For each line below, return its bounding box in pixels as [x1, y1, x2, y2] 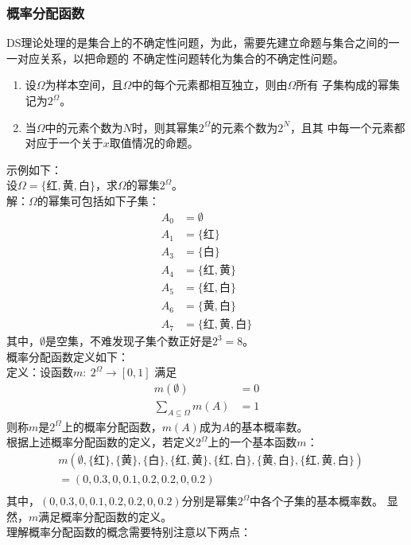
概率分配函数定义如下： [6, 348, 129, 364]
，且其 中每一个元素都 [289, 119, 405, 135]
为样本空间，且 [45, 76, 123, 93]
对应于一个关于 [25, 134, 103, 151]
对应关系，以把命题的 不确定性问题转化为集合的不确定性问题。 [17, 49, 344, 66]
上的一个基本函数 [207, 434, 297, 450]
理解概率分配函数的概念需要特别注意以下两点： [6, 524, 251, 540]
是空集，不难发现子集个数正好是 [45, 333, 212, 349]
